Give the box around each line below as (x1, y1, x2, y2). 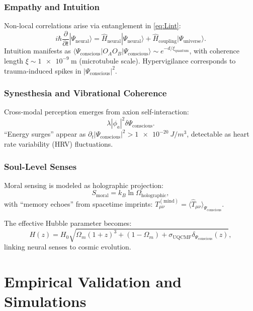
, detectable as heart (187, 129, 249, 139)
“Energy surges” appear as (4, 129, 86, 139)
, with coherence (189, 45, 239, 56)
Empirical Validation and (4, 271, 182, 292)
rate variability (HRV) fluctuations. (4, 139, 113, 149)
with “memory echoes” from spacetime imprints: (4, 198, 153, 209)
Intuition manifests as (4, 45, 71, 56)
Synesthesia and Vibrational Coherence (4, 87, 167, 99)
